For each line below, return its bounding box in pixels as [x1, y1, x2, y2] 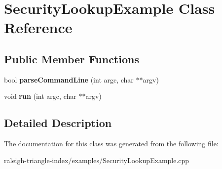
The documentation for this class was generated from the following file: [4, 138, 219, 149]
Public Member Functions [4, 51, 139, 66]
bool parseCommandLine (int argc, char [4, 74, 134, 84]
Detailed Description [4, 115, 112, 130]
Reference [4, 17, 73, 38]
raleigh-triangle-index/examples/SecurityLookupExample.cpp [4, 155, 189, 165]
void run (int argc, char [4, 91, 76, 101]
